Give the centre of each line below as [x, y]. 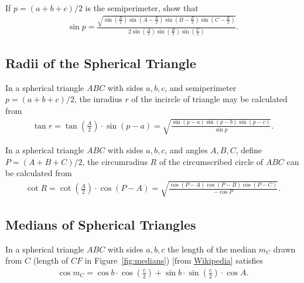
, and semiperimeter [201, 87]
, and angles [186, 150]
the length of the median [212, 249]
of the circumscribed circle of [211, 161]
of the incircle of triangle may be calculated [209, 99]
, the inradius [98, 99]
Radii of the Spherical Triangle [101, 63]
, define [249, 150]
